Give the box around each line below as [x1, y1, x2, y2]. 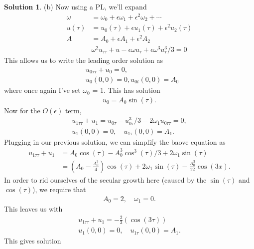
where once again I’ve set [4, 85, 81, 95]
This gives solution [4, 236, 61, 246]
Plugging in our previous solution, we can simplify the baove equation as [4, 136, 226, 147]
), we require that [32, 184, 86, 195]
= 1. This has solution [92, 85, 160, 95]
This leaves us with [4, 204, 63, 214]
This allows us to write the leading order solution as [4, 54, 163, 65]
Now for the [4, 105, 40, 115]
